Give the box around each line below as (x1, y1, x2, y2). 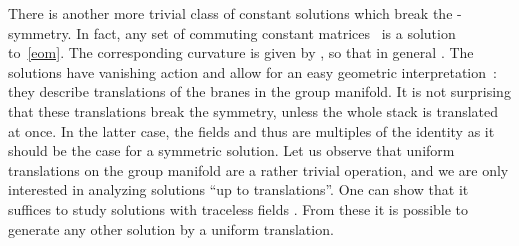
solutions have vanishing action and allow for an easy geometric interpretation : (8, 61, 497, 82)
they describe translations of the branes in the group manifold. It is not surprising (8, 81, 511, 102)
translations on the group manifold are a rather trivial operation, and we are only (8, 159, 509, 180)
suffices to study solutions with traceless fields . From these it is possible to (8, 198, 469, 219)
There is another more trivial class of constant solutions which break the (8, 3, 453, 23)
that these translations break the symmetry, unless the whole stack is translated (8, 100, 499, 121)
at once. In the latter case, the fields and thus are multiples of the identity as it (8, 120, 495, 141)
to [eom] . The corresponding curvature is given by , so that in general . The (8, 42, 474, 63)
